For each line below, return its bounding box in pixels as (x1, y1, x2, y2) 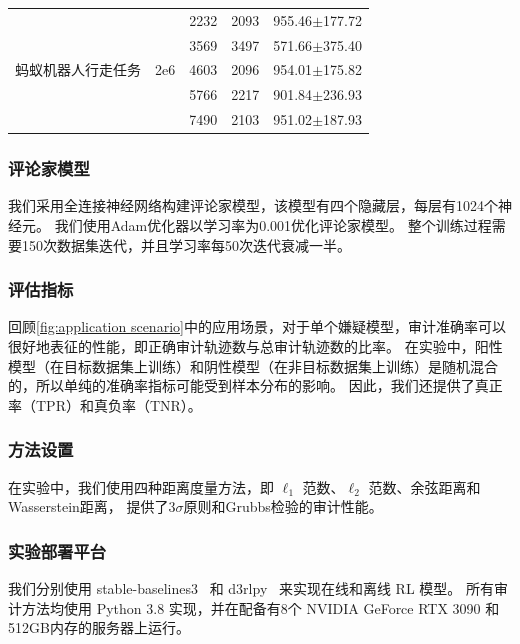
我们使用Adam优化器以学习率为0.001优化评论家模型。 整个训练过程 (54, 215, 492, 236)
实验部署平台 (8, 538, 107, 563)
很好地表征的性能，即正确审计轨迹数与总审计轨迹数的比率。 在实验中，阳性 (8, 336, 503, 357)
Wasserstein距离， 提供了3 (8, 496, 176, 517)
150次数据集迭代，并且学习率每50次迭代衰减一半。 (21, 234, 351, 255)
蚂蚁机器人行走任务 (15, 59, 141, 80)
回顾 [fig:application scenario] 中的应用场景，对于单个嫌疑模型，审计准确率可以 (8, 316, 506, 337)
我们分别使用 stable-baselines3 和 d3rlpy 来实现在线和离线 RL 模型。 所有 (8, 578, 494, 599)
